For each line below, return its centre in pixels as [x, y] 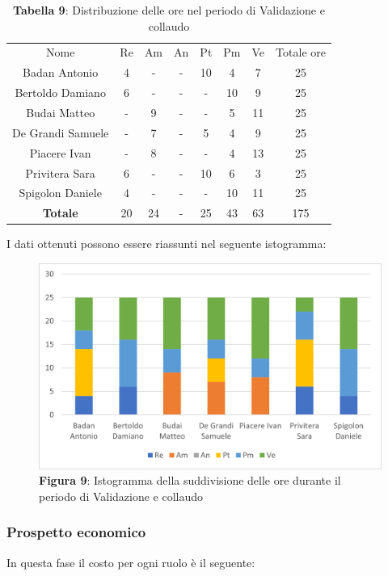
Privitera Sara [60, 172]
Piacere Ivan [60, 152]
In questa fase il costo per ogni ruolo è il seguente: [131, 562]
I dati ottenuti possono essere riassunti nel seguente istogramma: [167, 244]
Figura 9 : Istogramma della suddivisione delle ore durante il [190, 480]
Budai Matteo [61, 112]
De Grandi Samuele [61, 132]
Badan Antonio [61, 72]
